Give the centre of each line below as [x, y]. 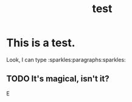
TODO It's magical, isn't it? [58, 79]
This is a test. [41, 43]
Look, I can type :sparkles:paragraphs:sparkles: [66, 59]
